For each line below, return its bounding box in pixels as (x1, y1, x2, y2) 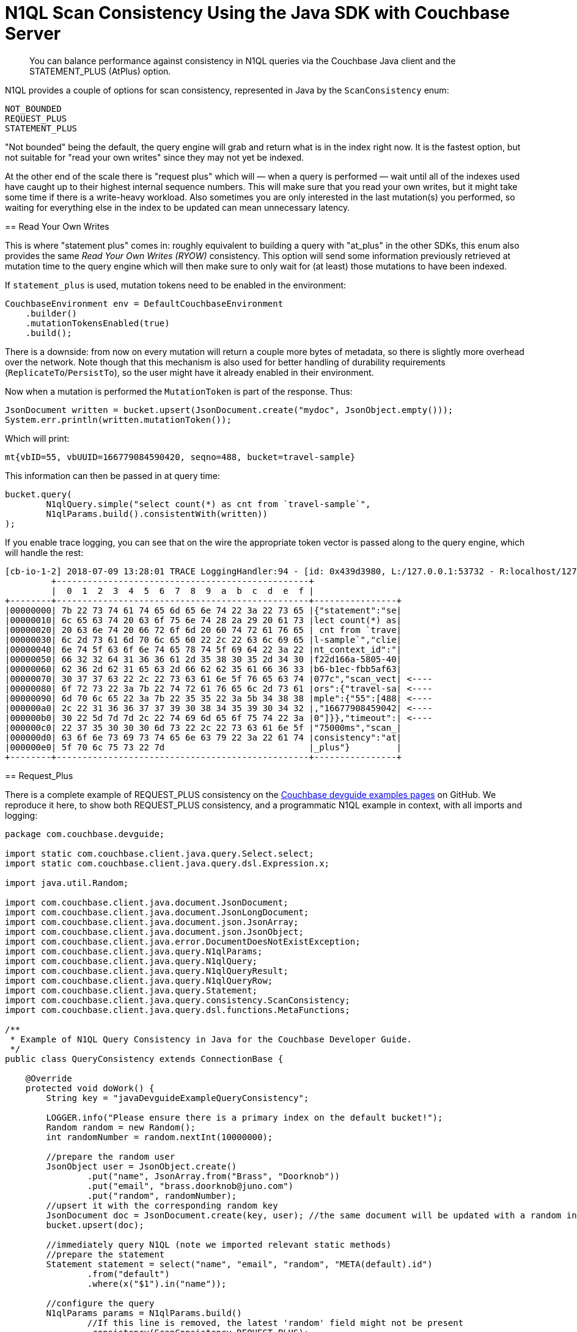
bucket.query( (5, 489, 72, 499)
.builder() (25, 308, 78, 318)
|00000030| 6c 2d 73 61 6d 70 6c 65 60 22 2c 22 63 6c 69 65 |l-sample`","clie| (5, 634, 402, 645)
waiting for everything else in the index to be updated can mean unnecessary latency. (5, 202, 350, 213)
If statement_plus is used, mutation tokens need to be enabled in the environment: (5, 279, 347, 290)
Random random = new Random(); (46, 1122, 196, 1132)
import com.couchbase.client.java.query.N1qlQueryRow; (5, 975, 273, 986)
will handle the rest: (5, 547, 84, 558)
